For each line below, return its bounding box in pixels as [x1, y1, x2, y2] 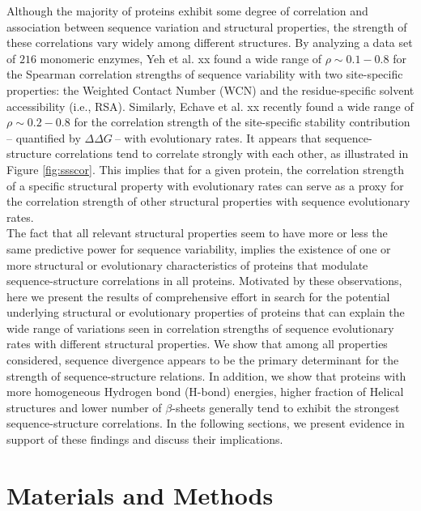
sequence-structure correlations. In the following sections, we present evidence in [6, 415, 405, 432]
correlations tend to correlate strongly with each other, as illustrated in [55, 145, 409, 162]
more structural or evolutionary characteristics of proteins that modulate [6, 256, 368, 273]
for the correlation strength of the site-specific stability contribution [74, 113, 410, 130]
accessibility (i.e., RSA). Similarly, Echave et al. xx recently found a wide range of [6, 97, 414, 114]
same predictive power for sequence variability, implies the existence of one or [6, 240, 391, 257]
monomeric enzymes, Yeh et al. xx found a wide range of [40, 49, 322, 66]
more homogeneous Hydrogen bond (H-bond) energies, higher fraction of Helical [6, 383, 404, 400]
